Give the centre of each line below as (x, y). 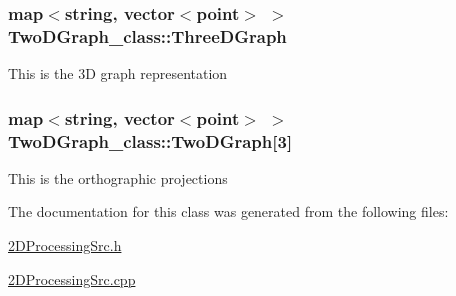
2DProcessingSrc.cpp (72, 278)
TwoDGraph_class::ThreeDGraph (147, 35)
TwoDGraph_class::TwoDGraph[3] (150, 140)
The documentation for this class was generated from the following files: (228, 211)
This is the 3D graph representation (118, 73)
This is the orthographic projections (118, 177)
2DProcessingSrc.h (65, 245)
